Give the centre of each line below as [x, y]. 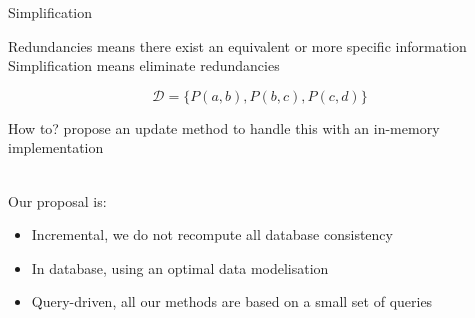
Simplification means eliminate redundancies [144, 65]
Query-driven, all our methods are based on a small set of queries [232, 301]
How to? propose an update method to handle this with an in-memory [224, 127]
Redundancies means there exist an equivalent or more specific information [237, 45]
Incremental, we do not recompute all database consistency [212, 234]
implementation [56, 147]
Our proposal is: [57, 200]
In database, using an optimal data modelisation [180, 267]
